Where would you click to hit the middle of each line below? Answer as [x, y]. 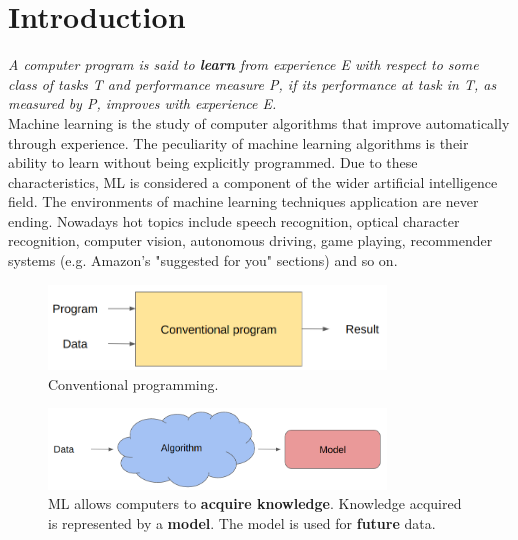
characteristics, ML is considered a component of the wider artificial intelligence [253, 181]
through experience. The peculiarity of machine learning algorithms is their [238, 142]
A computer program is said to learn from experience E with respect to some [243, 64]
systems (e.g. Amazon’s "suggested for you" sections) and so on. [203, 260]
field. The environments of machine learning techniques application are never [243, 201]
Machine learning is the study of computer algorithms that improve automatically [259, 122]
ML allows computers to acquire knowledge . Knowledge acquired [255, 503]
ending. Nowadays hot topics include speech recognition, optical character [234, 220]
